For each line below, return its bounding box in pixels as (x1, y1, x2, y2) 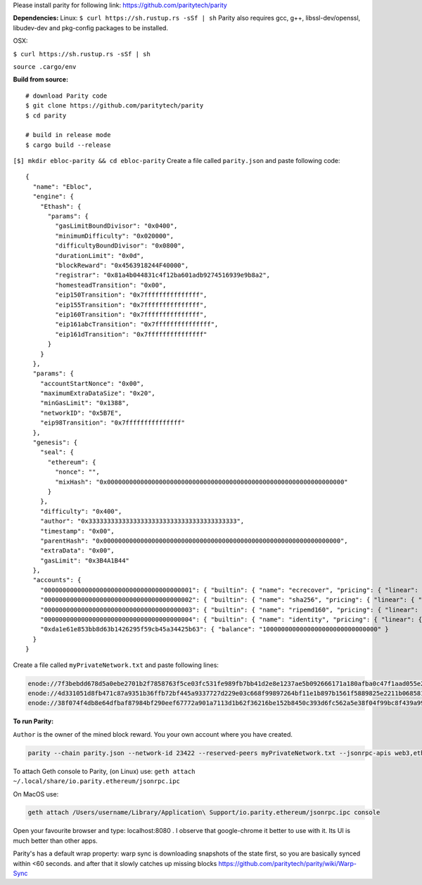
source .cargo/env (13, 63, 77, 70)
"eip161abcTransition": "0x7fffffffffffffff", (55, 321, 219, 328)
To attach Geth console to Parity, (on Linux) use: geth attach (13, 767, 196, 775)
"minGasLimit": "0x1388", (39, 399, 130, 407)
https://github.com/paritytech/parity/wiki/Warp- (218, 859, 357, 867)
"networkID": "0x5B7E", (39, 408, 122, 417)
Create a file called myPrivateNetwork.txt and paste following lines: (13, 661, 219, 669)
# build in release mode (25, 131, 111, 139)
